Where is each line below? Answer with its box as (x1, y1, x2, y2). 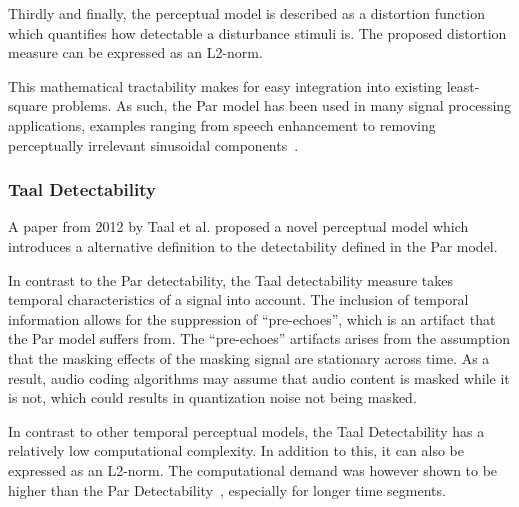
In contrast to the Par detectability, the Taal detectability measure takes (8, 269, 454, 290)
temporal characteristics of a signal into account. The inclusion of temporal (8, 289, 469, 310)
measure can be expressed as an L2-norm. (8, 42, 263, 63)
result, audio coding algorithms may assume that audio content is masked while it (8, 367, 510, 388)
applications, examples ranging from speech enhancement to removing (8, 114, 436, 135)
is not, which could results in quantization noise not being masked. (8, 387, 417, 408)
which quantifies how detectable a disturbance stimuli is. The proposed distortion (8, 22, 507, 43)
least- (446, 75, 480, 96)
